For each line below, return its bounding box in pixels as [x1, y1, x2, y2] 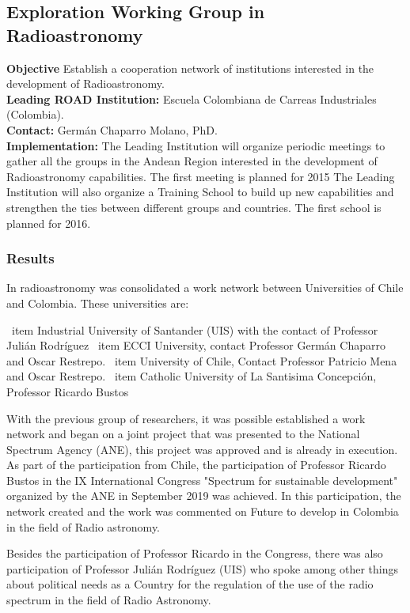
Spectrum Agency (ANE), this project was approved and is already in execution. [6, 441, 398, 457]
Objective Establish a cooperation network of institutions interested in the [6, 59, 374, 76]
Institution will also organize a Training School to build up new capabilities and [6, 184, 394, 200]
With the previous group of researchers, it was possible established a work [6, 410, 366, 426]
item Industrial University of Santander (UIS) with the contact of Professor [11, 321, 378, 338]
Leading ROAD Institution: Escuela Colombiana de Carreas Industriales [6, 90, 377, 107]
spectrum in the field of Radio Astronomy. [6, 592, 211, 608]
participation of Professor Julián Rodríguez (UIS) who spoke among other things [6, 560, 399, 577]
